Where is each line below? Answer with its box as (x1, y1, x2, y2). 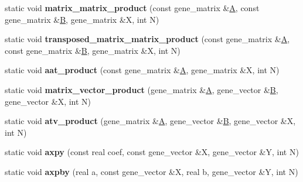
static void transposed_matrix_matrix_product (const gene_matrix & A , (5, 33, 290, 45)
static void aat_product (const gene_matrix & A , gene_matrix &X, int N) (5, 64, 280, 76)
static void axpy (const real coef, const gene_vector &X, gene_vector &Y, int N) (5, 146, 299, 158)
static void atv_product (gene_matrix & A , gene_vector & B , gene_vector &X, (5, 115, 296, 127)
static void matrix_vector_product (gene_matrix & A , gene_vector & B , (5, 83, 278, 95)
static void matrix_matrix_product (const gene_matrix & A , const (5, 2, 260, 13)
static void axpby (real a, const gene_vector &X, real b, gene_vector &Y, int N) (5, 165, 298, 177)
